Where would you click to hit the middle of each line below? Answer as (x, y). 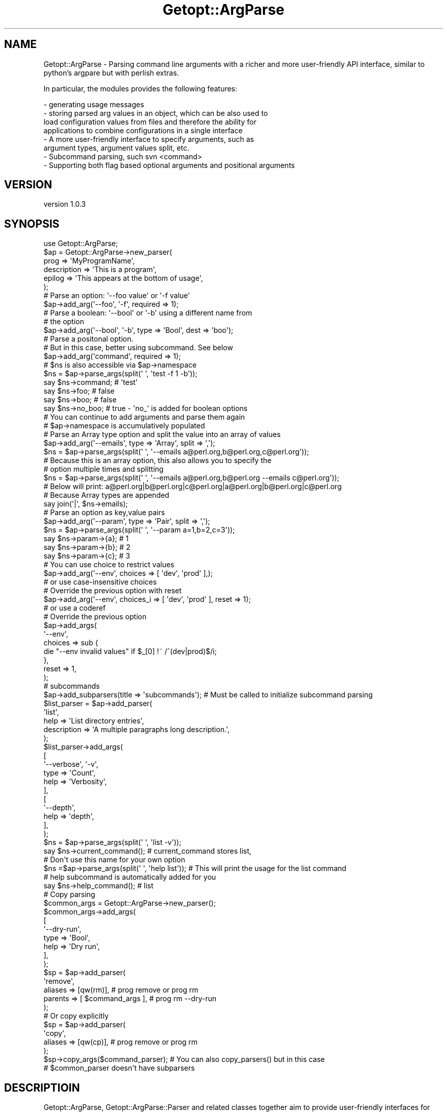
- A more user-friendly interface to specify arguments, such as (149, 139)
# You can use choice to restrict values (109, 565)
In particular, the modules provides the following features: (140, 88)
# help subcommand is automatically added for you (130, 877)
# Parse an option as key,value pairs (104, 513)
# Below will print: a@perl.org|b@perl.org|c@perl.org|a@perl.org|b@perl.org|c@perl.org (193, 487)
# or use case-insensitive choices (100, 582)
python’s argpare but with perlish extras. (111, 72)
